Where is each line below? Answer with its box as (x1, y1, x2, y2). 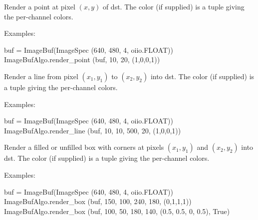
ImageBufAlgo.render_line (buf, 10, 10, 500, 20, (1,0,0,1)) (4, 125, 181, 135)
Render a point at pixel (4, 1, 75, 11)
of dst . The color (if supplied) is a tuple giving (102, 1, 245, 11)
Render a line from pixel (4, 71, 78, 81)
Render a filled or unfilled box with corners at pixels (4, 142, 164, 152)
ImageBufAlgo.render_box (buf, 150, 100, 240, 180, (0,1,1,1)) (4, 196, 192, 207)
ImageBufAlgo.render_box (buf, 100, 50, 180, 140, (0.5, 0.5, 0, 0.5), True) (4, 206, 230, 216)
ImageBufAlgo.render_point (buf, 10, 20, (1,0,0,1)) (4, 54, 160, 65)
